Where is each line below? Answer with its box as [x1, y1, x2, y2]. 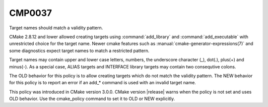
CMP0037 [9, 7, 52, 18]
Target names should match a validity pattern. [9, 25, 103, 31]
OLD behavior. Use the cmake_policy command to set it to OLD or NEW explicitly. [9, 96, 175, 102]
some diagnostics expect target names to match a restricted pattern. [9, 48, 150, 53]
